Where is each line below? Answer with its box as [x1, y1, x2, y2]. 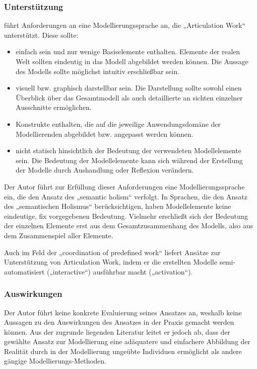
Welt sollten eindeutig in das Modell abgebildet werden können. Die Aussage [15, 56, 249, 66]
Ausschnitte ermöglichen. [15, 102, 92, 112]
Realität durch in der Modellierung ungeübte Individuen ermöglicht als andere [4, 346, 242, 356]
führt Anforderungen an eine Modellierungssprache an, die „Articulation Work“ [4, 20, 246, 30]
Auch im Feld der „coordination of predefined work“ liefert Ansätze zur [4, 247, 221, 257]
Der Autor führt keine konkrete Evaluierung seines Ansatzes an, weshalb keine [4, 307, 242, 317]
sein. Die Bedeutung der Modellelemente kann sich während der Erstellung [15, 155, 243, 165]
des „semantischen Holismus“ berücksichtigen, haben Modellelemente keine [4, 201, 231, 211]
